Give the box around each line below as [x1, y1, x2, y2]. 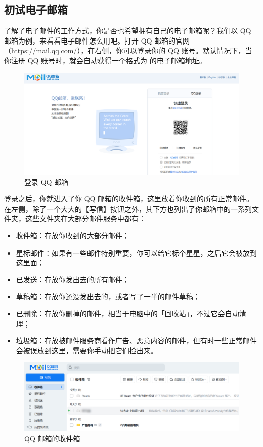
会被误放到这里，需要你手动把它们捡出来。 [16, 345, 158, 355]
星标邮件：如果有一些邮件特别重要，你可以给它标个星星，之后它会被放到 [16, 247, 257, 258]
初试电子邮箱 [4, 2, 68, 17]
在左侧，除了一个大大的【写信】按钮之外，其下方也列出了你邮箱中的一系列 [4, 203, 252, 214]
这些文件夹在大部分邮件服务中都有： [25, 213, 146, 224]
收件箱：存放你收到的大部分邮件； [16, 230, 129, 240]
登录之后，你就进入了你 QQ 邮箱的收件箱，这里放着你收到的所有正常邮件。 [4, 193, 254, 204]
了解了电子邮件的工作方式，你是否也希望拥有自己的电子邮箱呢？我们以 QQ [4, 25, 251, 36]
